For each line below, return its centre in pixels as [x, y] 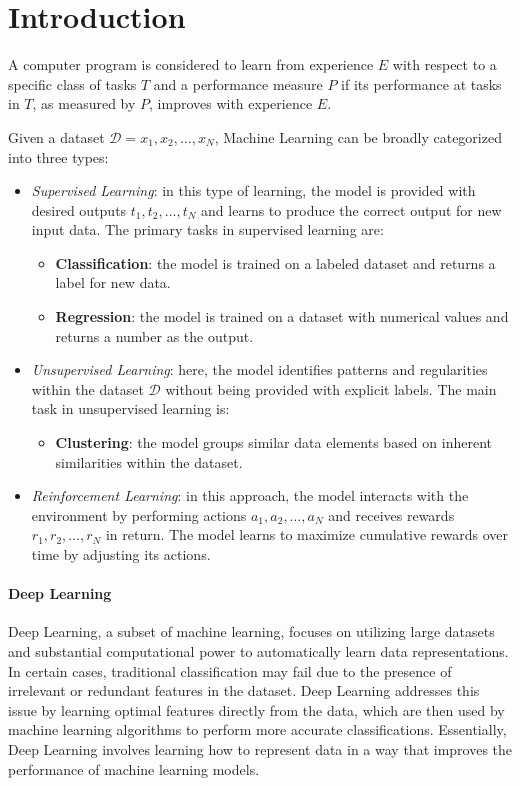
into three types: [58, 156]
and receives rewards [391, 514]
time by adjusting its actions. [121, 554]
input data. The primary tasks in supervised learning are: [207, 229]
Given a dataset [56, 136]
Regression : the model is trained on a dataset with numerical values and [282, 316]
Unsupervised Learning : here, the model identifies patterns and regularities [259, 369]
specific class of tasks [72, 83]
